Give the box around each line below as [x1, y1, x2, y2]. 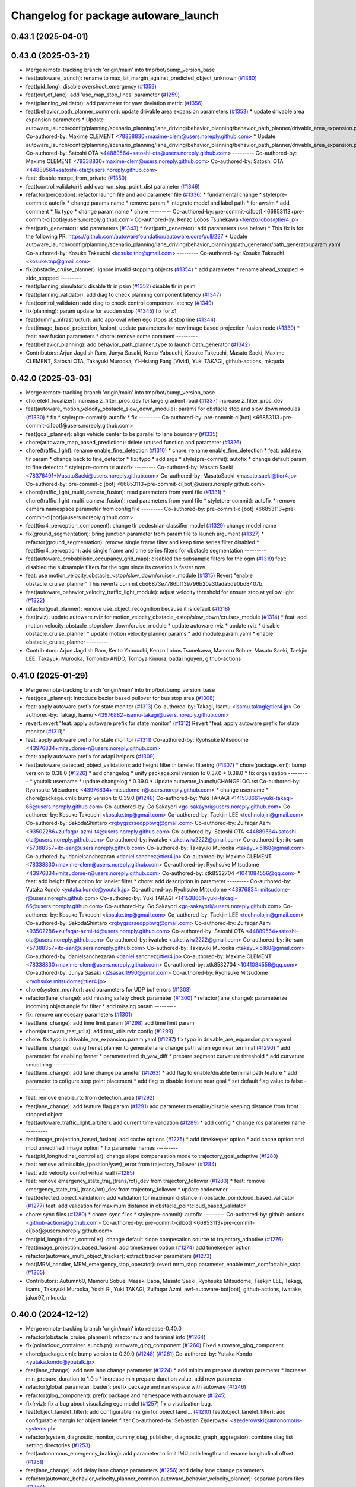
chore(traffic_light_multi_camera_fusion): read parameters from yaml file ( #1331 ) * [26, 488, 226, 496]
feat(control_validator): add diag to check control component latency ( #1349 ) [26, 299, 214, 306]
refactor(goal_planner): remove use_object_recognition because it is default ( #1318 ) [26, 605, 230, 612]
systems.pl [26, 1425, 53, 1432]
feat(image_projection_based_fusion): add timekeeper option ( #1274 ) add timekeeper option [26, 1244, 252, 1251]
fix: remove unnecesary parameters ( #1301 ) [26, 1011, 133, 1018]
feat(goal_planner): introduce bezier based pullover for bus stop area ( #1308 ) [26, 695, 215, 702]
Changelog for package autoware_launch [11, 9, 219, 22]
